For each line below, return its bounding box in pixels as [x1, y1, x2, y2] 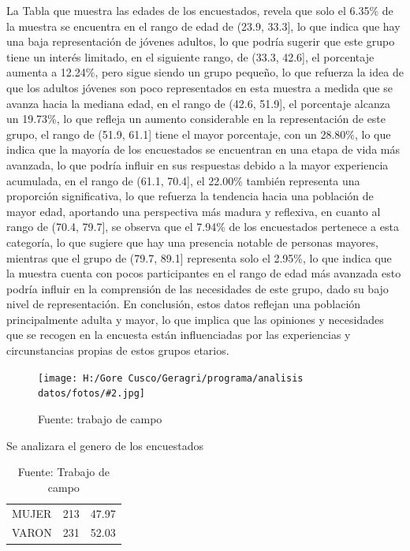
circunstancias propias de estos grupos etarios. [6, 342, 229, 359]
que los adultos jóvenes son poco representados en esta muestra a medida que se [6, 79, 393, 95]
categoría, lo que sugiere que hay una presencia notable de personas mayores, [6, 233, 378, 250]
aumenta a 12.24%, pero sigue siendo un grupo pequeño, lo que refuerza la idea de [6, 64, 404, 80]
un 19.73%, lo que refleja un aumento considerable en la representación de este [6, 110, 386, 127]
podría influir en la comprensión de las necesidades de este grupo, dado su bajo [6, 280, 389, 296]
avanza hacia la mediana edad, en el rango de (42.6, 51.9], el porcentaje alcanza [6, 95, 390, 111]
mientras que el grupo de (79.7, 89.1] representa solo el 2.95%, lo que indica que [6, 249, 392, 266]
